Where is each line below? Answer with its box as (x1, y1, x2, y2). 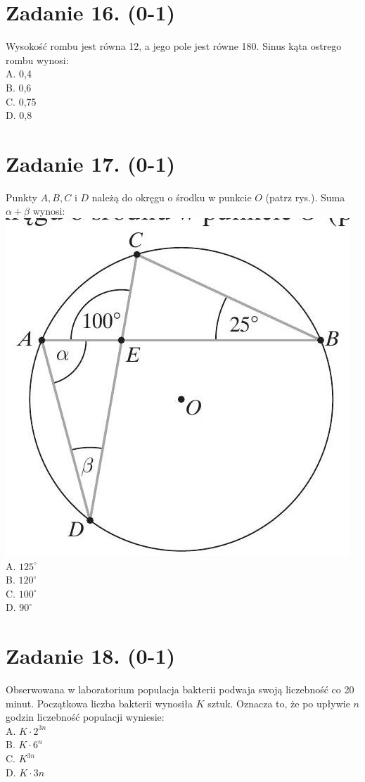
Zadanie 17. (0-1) (6, 149, 175, 177)
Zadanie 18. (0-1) (6, 641, 175, 670)
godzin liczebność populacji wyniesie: (6, 710, 165, 724)
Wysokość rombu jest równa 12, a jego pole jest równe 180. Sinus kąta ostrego (6, 39, 342, 53)
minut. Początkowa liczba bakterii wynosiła (6, 695, 193, 710)
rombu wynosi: (6, 52, 69, 67)
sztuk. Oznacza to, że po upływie (207, 695, 350, 710)
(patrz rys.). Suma (265, 189, 345, 204)
